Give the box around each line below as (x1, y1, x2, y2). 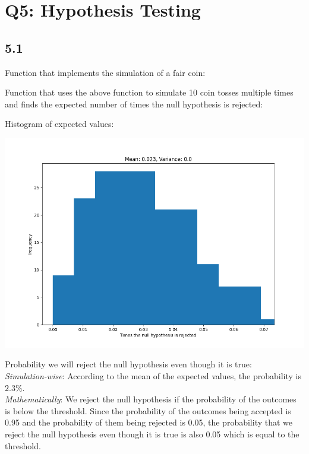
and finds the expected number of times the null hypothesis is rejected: (5, 97, 263, 110)
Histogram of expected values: (5, 118, 114, 130)
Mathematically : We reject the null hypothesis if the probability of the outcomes (5, 393, 297, 405)
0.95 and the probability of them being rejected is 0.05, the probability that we (5, 416, 293, 428)
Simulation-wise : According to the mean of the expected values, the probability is (5, 369, 301, 382)
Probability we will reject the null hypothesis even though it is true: (5, 358, 252, 370)
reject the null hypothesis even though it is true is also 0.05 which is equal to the (5, 427, 299, 440)
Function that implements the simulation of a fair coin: (5, 66, 206, 78)
